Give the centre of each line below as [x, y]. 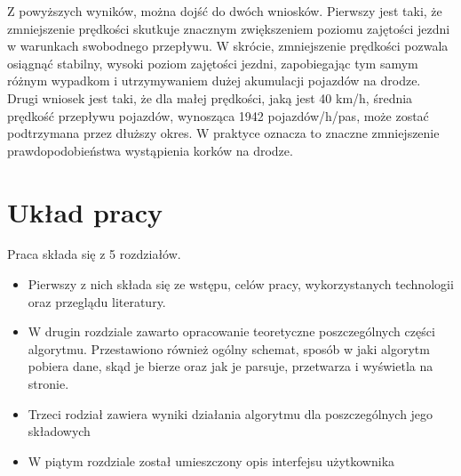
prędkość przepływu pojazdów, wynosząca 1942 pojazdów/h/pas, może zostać [218, 115]
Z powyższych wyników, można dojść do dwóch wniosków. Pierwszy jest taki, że [225, 11]
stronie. [48, 384]
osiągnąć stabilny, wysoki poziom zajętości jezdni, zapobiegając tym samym [213, 63]
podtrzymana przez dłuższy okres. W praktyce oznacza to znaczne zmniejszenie [223, 133]
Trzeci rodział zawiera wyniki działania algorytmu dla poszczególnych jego [230, 413]
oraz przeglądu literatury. [97, 301]
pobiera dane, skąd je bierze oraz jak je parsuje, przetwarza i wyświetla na [230, 366]
